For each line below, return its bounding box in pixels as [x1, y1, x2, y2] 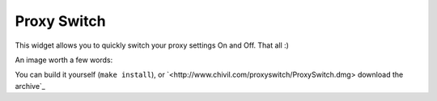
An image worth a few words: [15, 55, 113, 65]
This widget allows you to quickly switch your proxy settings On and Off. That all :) [15, 40, 289, 50]
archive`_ [15, 81, 46, 90]
